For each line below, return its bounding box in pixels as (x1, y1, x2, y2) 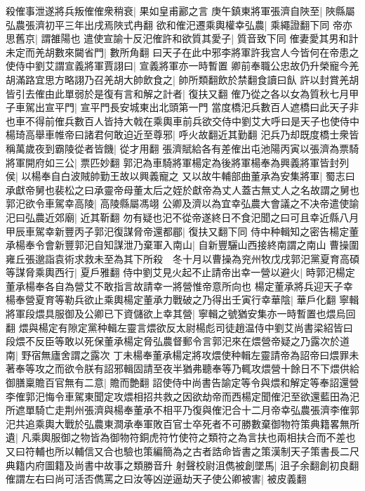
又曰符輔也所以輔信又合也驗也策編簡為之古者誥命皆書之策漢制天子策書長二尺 (6, 444, 359, 458)
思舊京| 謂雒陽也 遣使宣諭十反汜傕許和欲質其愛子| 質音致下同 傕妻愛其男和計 (6, 31, 359, 46)
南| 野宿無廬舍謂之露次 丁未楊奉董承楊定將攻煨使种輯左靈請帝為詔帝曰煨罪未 (6, 347, 359, 362)
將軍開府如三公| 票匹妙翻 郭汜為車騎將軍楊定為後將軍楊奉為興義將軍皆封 (6, 155, 340, 169)
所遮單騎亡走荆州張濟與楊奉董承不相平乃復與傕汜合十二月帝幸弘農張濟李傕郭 (6, 402, 359, 417)
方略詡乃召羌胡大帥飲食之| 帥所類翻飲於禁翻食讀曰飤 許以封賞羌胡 (54, 72, 359, 86)
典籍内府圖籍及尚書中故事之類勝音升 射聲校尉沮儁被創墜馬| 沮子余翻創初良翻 (6, 457, 359, 472)
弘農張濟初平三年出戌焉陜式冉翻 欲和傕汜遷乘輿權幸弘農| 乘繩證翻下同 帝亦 (6, 17, 352, 32)
